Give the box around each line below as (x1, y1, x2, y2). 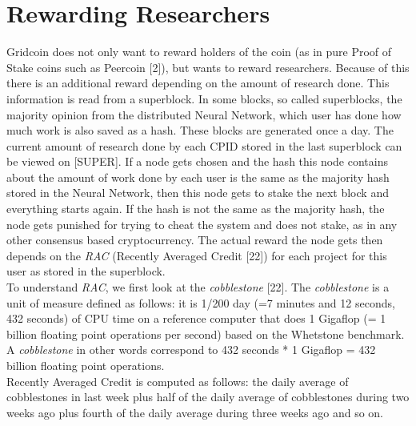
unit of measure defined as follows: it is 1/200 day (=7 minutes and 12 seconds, (6, 294, 395, 311)
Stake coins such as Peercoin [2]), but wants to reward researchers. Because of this (6, 58, 410, 75)
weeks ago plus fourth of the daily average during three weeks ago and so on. (6, 404, 384, 420)
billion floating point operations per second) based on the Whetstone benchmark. (6, 325, 405, 342)
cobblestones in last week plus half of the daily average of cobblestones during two (6, 388, 410, 405)
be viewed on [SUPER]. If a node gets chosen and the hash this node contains (6, 153, 388, 170)
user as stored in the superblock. (6, 263, 166, 279)
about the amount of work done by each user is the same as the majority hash (6, 168, 390, 185)
